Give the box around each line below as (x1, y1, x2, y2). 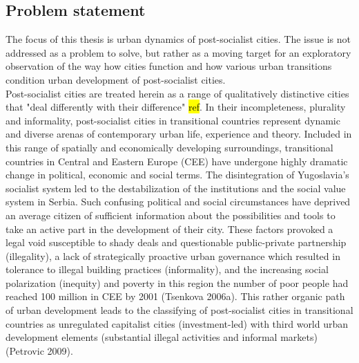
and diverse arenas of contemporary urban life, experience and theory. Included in (6, 127, 352, 141)
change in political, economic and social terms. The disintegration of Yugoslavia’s (6, 167, 349, 182)
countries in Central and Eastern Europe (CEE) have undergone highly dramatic (6, 153, 348, 168)
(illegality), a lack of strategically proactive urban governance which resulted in (6, 248, 340, 263)
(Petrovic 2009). (6, 343, 73, 357)
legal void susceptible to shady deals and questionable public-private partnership (6, 235, 347, 250)
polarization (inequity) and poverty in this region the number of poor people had (6, 275, 349, 290)
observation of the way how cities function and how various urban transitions (6, 59, 332, 73)
